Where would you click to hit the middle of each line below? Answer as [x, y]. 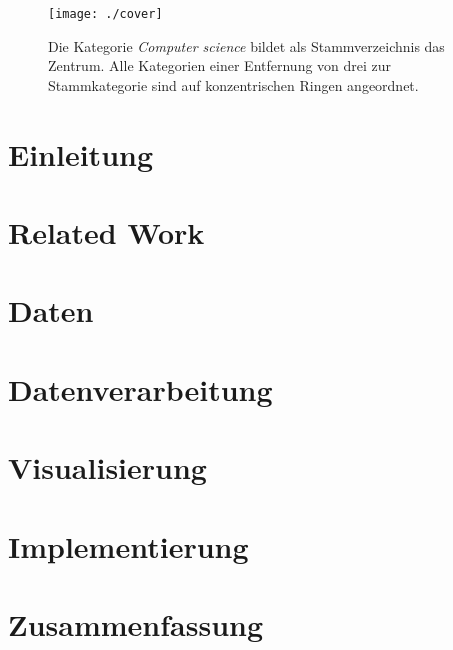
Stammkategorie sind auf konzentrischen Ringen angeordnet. [233, 84]
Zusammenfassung [136, 623]
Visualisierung [107, 467]
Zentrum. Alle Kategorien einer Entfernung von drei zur [220, 65]
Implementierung [128, 545]
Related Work [106, 232]
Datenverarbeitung [140, 388]
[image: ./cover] [105, 14]
